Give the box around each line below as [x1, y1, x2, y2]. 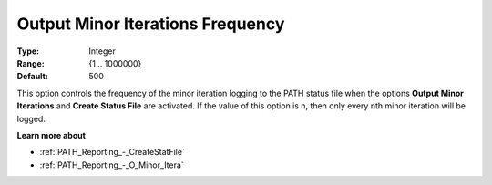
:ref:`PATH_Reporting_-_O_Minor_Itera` [39, 159, 184, 170]
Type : [16, 46, 40, 57]
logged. [16, 113, 46, 124]
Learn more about [16, 129, 87, 140]
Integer [88, 46, 116, 57]
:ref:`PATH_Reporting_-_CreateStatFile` [39, 147, 186, 158]
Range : [16, 57, 45, 68]
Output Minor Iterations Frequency [16, 14, 285, 34]
